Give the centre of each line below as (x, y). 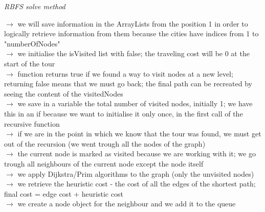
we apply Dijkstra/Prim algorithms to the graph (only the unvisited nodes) (136, 173)
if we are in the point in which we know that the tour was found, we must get (139, 134)
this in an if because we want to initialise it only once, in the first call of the (124, 113)
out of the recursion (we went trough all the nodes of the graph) (105, 143)
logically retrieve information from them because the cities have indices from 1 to (131, 33)
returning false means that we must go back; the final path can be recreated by (128, 84)
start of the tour (30, 63)
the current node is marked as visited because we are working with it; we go (137, 154)
